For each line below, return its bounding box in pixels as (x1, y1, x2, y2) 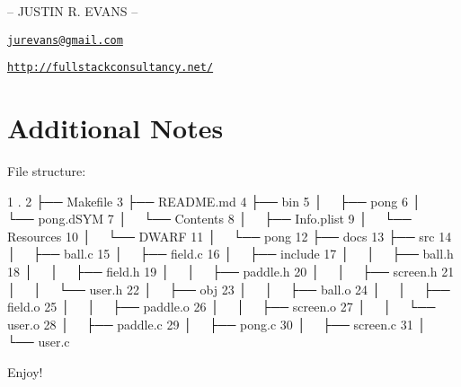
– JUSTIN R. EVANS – (7, 2, 138, 20)
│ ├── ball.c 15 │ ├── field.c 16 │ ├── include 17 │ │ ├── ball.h (7, 244, 454, 263)
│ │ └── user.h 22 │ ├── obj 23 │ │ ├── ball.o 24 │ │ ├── (7, 279, 450, 298)
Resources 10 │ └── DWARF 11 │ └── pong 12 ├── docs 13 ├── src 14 (7, 226, 452, 245)
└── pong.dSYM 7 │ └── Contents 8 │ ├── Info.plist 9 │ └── (7, 209, 412, 228)
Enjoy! (7, 362, 43, 381)
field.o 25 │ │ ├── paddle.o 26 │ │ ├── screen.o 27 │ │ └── (7, 297, 436, 316)
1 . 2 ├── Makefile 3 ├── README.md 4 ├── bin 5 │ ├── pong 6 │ (7, 191, 421, 210)
